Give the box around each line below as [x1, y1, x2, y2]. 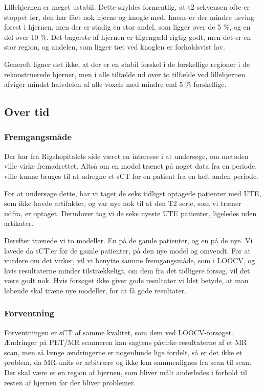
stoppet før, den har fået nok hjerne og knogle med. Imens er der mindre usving [4, 11, 254, 22]
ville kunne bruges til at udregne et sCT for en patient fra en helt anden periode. [4, 170, 258, 181]
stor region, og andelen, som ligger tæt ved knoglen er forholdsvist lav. [4, 41, 225, 52]
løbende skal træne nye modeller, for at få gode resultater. [4, 285, 187, 295]
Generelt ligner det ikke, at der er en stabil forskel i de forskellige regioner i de [4, 58, 250, 69]
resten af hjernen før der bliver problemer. [4, 377, 136, 387]
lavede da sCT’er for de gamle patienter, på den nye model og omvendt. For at [4, 245, 251, 256]
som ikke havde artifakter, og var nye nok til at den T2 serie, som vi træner [4, 198, 241, 209]
